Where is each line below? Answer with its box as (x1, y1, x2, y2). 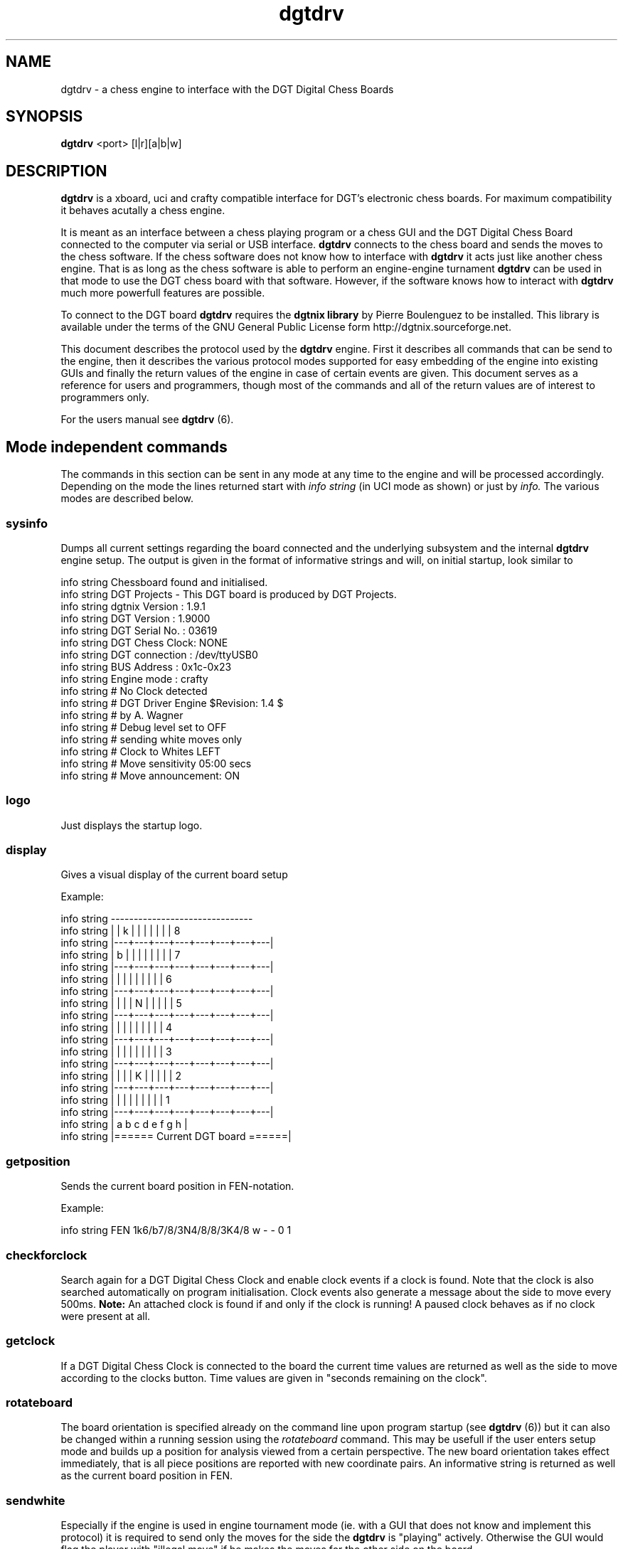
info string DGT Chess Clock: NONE (60, 636, 228, 649)
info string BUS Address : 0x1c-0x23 (60, 660, 232, 673)
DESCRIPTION (6, 161, 107, 180)
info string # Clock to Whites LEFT (60, 745, 220, 757)
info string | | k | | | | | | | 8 (60, 925, 181, 937)
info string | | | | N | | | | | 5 (60, 997, 182, 1010)
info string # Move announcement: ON (60, 769, 240, 782)
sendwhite (6, 1493, 65, 1508)
